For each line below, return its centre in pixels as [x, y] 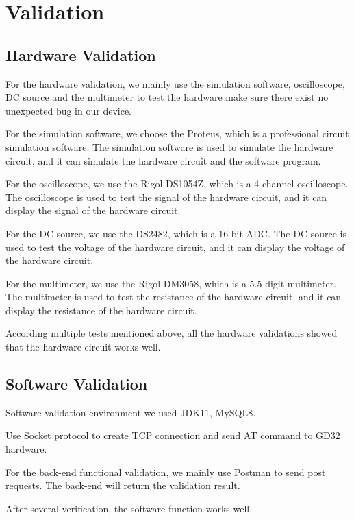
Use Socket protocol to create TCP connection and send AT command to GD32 [173, 435]
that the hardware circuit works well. [83, 347]
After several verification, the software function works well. [129, 508]
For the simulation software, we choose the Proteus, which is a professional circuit [177, 133]
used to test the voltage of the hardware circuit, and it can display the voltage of [175, 247]
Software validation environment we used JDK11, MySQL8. [131, 412]
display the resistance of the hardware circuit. [101, 310]
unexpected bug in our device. [69, 110]
